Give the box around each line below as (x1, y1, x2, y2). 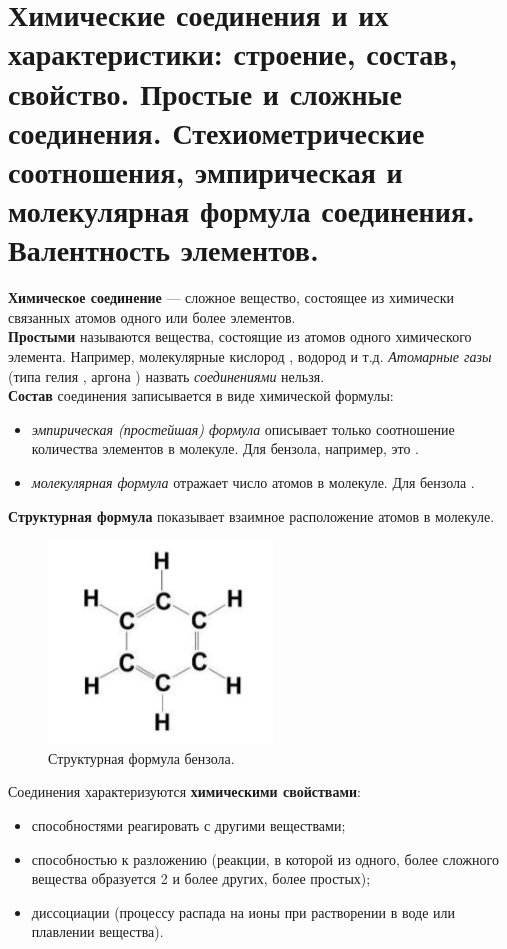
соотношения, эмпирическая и (8, 150, 403, 191)
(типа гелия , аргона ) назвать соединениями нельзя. (8, 365, 325, 386)
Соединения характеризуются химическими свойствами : (8, 781, 361, 802)
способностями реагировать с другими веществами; (31, 814, 346, 835)
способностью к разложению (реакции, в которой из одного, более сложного (31, 848, 499, 869)
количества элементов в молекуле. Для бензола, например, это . (31, 438, 419, 459)
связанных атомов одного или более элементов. (8, 306, 296, 327)
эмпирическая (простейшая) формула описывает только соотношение (31, 418, 455, 439)
